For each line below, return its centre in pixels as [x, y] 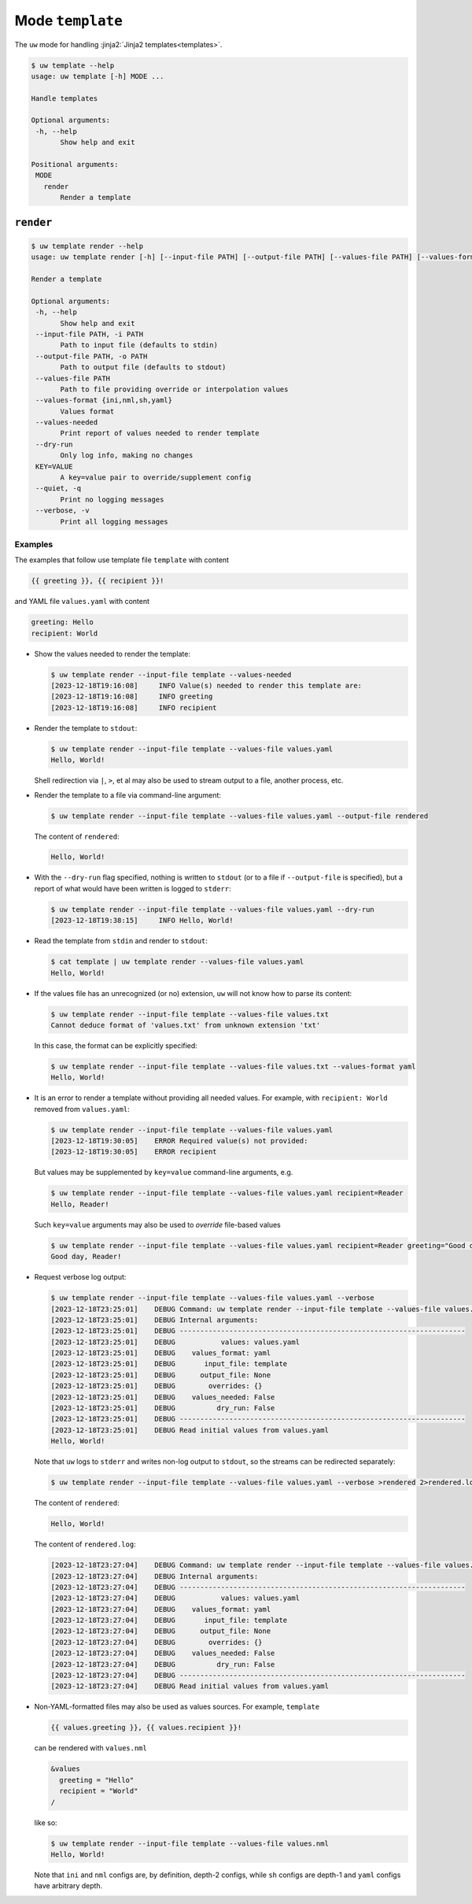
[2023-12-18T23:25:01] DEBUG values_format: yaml [161, 1353]
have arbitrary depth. [68, 1886]
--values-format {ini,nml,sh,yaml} [104, 400]
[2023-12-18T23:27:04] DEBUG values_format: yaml [161, 1609]
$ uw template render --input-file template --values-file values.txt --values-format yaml [233, 1066]
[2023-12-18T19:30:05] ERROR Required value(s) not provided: [179, 1141]
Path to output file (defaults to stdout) [143, 367]
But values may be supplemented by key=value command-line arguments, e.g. [164, 1172]
